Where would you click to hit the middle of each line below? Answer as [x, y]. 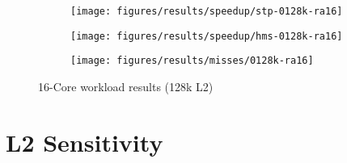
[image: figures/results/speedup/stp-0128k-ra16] [207, 11]
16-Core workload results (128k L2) [126, 86]
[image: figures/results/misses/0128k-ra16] [192, 61]
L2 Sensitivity [85, 142]
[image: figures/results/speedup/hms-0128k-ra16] [207, 36]
